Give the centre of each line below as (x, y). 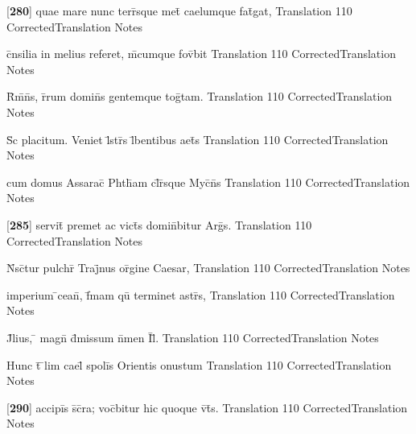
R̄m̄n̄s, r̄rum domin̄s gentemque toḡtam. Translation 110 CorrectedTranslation (200, 96)
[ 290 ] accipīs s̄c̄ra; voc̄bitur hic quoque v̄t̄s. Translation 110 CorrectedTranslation (207, 407)
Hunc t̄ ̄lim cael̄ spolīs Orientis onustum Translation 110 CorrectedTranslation (199, 364)
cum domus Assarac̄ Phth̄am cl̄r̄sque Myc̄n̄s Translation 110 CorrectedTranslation (208, 182)
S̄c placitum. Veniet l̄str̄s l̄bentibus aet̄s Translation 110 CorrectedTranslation (198, 139)
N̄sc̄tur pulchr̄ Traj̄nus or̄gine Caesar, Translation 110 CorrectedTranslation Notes (208, 268)
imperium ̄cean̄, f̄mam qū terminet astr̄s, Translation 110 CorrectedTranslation (201, 294)
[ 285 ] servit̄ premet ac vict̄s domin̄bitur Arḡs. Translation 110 (159, 224)
